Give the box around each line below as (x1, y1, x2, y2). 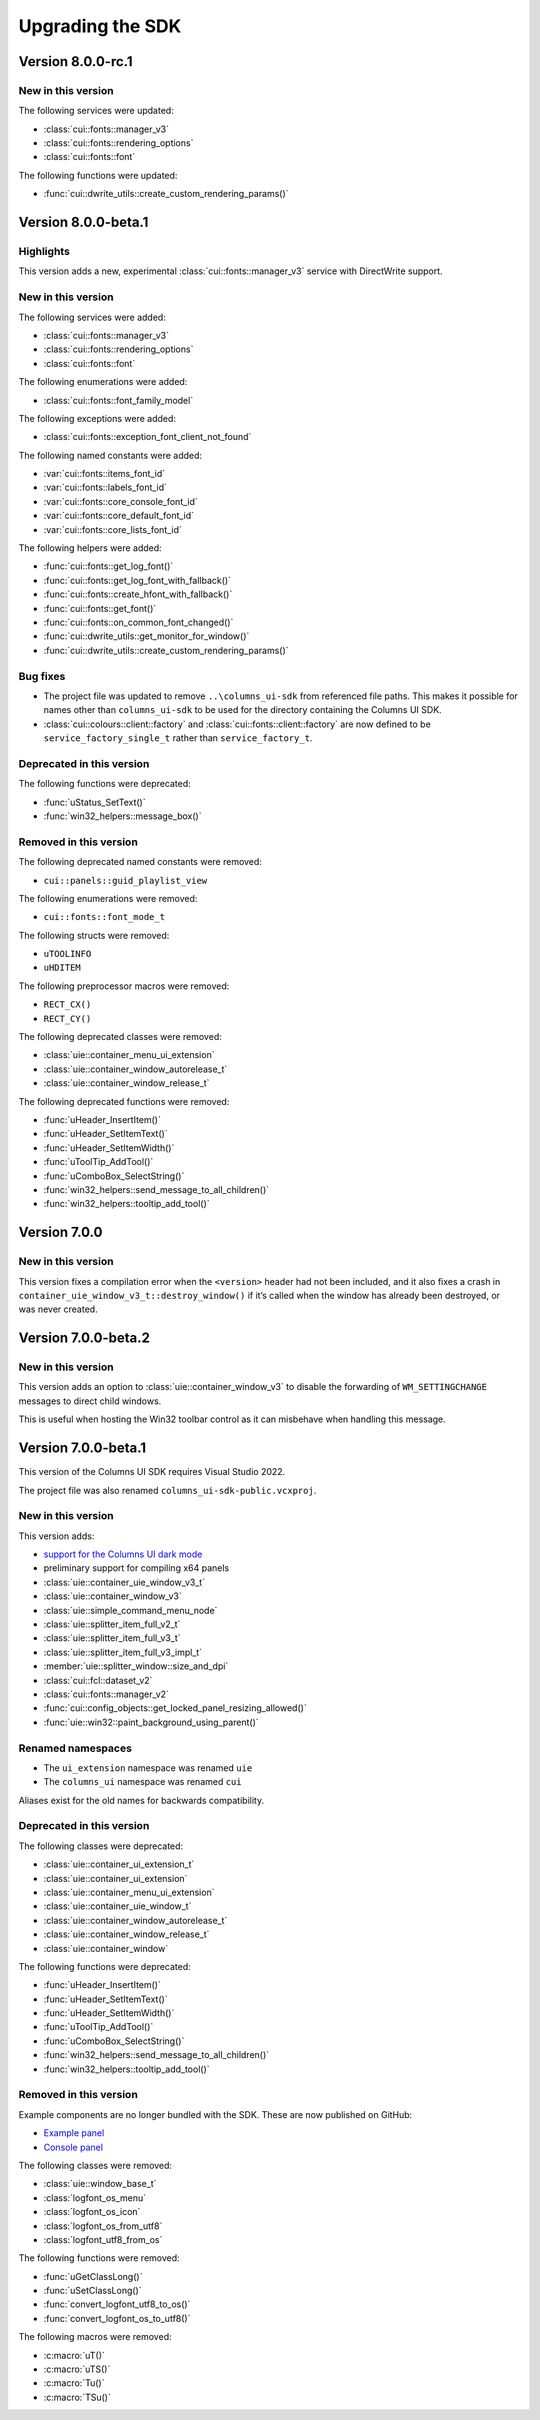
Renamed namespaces (18, 1741, 132, 1755)
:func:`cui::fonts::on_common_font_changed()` (43, 616, 234, 628)
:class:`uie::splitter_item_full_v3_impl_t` (43, 1646, 203, 1658)
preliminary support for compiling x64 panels (43, 1562, 230, 1574)
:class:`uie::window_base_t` (43, 2178, 157, 2190)
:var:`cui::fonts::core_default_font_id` (43, 510, 195, 522)
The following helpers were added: (18, 542, 162, 554)
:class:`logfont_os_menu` (43, 2191, 147, 2204)
